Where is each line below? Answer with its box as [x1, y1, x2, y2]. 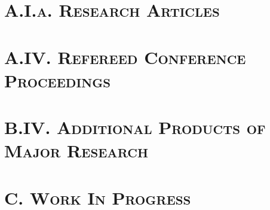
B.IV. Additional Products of [4, 115, 266, 139]
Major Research [4, 138, 148, 163]
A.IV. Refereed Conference [4, 44, 246, 69]
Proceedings [4, 68, 111, 92]
